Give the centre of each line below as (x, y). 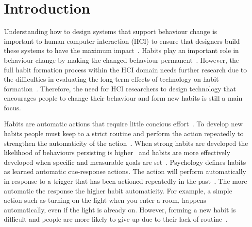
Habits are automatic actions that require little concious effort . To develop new (123, 124)
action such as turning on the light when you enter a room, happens (105, 200)
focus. (13, 107)
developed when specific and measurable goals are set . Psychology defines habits (125, 162)
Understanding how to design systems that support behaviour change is (110, 31)
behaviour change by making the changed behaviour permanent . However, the (121, 60)
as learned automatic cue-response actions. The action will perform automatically (125, 171)
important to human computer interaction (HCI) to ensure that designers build (122, 41)
